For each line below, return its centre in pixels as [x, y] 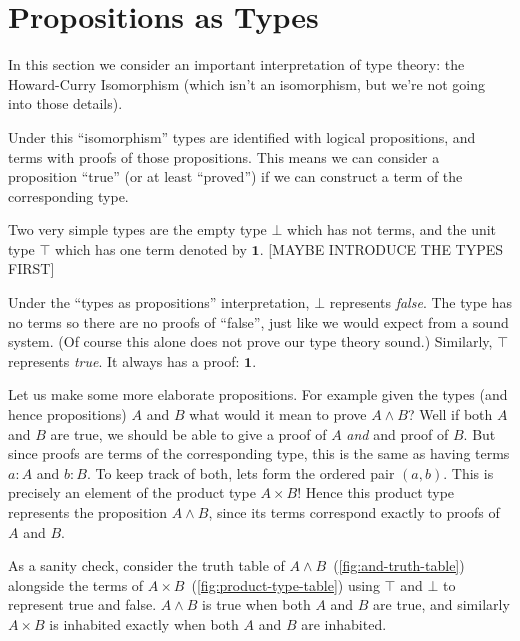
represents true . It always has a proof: [124, 360]
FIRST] [31, 268]
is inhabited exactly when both [144, 623]
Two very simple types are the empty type [137, 229]
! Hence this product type [376, 492]
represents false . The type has [420, 302]
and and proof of [397, 433]
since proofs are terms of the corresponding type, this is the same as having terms [259, 453]
